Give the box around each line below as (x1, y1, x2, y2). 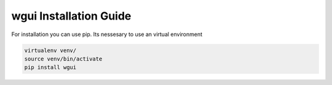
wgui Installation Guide (11, 9, 132, 23)
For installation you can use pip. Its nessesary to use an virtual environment (11, 31, 203, 38)
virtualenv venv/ (24, 46, 77, 54)
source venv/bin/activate (24, 55, 103, 62)
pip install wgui (24, 64, 77, 71)
